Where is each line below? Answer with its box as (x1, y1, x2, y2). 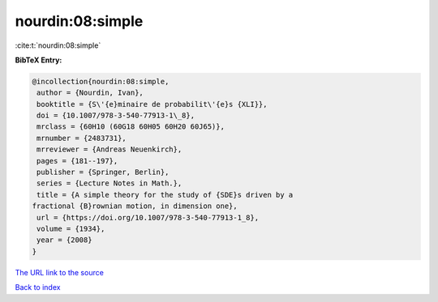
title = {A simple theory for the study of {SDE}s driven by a (36, 190, 294, 199)
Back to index (15, 283, 61, 292)
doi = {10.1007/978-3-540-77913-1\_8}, (36, 111, 195, 121)
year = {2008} (36, 236, 92, 245)
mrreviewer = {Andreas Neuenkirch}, (36, 145, 182, 154)
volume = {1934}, (36, 224, 105, 233)
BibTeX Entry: (15, 55, 62, 65)
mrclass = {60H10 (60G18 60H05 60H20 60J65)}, (36, 122, 225, 131)
